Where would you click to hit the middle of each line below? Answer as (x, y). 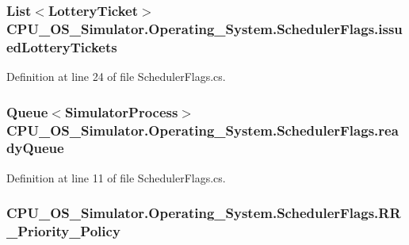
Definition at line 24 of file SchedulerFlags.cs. (116, 77)
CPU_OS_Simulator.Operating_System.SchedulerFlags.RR (204, 213)
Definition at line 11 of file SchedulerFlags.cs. (116, 177)
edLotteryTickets (62, 46)
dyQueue (35, 148)
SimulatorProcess (121, 111)
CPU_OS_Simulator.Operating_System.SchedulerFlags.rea (203, 130)
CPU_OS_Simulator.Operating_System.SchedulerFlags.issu (204, 28)
